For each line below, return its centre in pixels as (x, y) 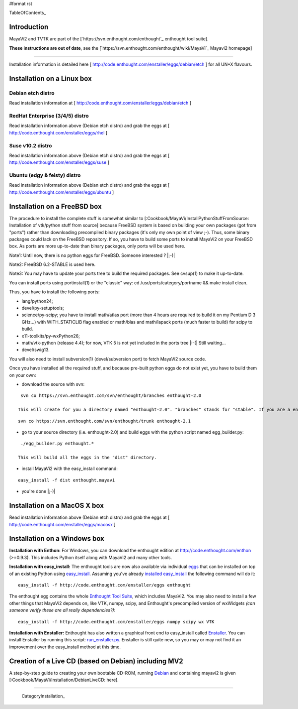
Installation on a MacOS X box (57, 506)
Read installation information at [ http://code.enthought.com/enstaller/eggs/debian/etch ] (100, 103)
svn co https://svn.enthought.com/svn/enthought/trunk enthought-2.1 (105, 421)
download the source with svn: (53, 384)
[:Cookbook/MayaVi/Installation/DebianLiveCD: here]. (64, 680)
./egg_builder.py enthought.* (57, 444)
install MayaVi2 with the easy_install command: (70, 469)
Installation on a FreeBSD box (55, 206)
